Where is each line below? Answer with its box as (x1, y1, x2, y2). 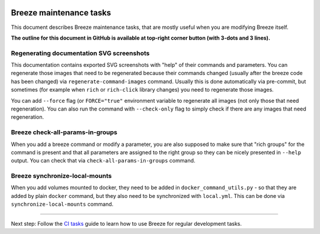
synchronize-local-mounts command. (11, 201, 114, 208)
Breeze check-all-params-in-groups (11, 128, 118, 136)
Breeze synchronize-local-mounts (11, 172, 112, 180)
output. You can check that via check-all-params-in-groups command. (11, 157, 196, 164)
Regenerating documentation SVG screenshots (11, 49, 150, 57)
